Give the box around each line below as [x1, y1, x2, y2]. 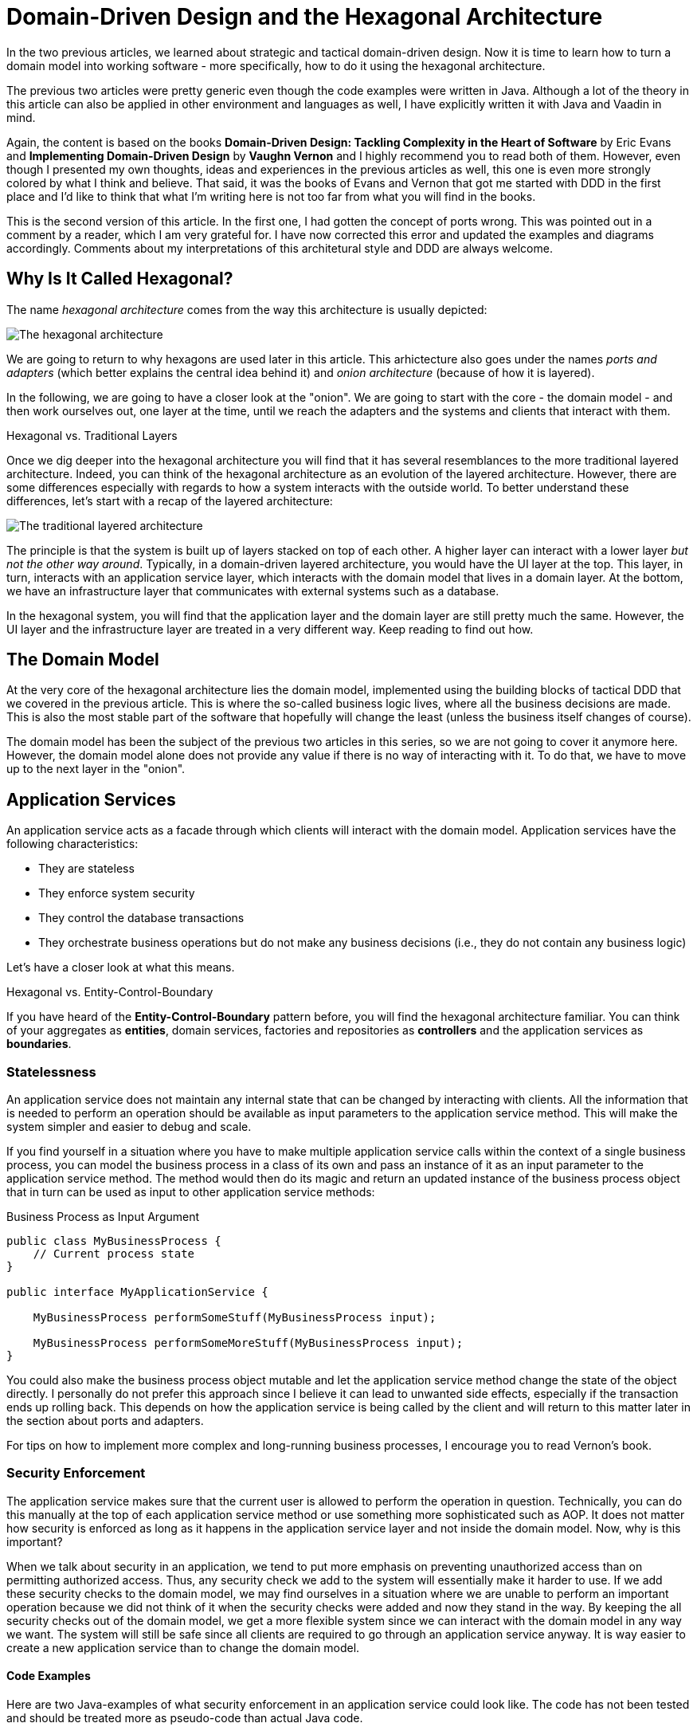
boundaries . [6, 1037, 72, 1051]
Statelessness [6, 1063, 96, 1080]
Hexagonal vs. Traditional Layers [6, 428, 178, 442]
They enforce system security [38, 886, 195, 901]
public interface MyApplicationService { [6, 1285, 268, 1299]
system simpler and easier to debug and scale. [6, 1120, 252, 1134]
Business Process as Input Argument [6, 1210, 200, 1224]
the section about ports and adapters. [6, 1414, 204, 1428]
